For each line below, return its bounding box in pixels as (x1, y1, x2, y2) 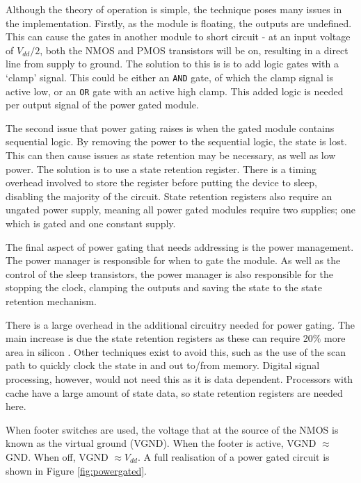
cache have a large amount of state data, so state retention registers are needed (6, 385, 343, 400)
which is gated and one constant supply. (6, 216, 176, 231)
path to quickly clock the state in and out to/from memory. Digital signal (6, 358, 320, 373)
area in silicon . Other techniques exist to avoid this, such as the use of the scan (6, 344, 346, 359)
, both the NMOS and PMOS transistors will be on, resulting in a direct (40, 42, 348, 57)
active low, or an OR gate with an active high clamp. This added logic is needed (6, 83, 344, 98)
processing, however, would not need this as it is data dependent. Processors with (6, 371, 353, 386)
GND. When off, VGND (6, 449, 109, 464)
